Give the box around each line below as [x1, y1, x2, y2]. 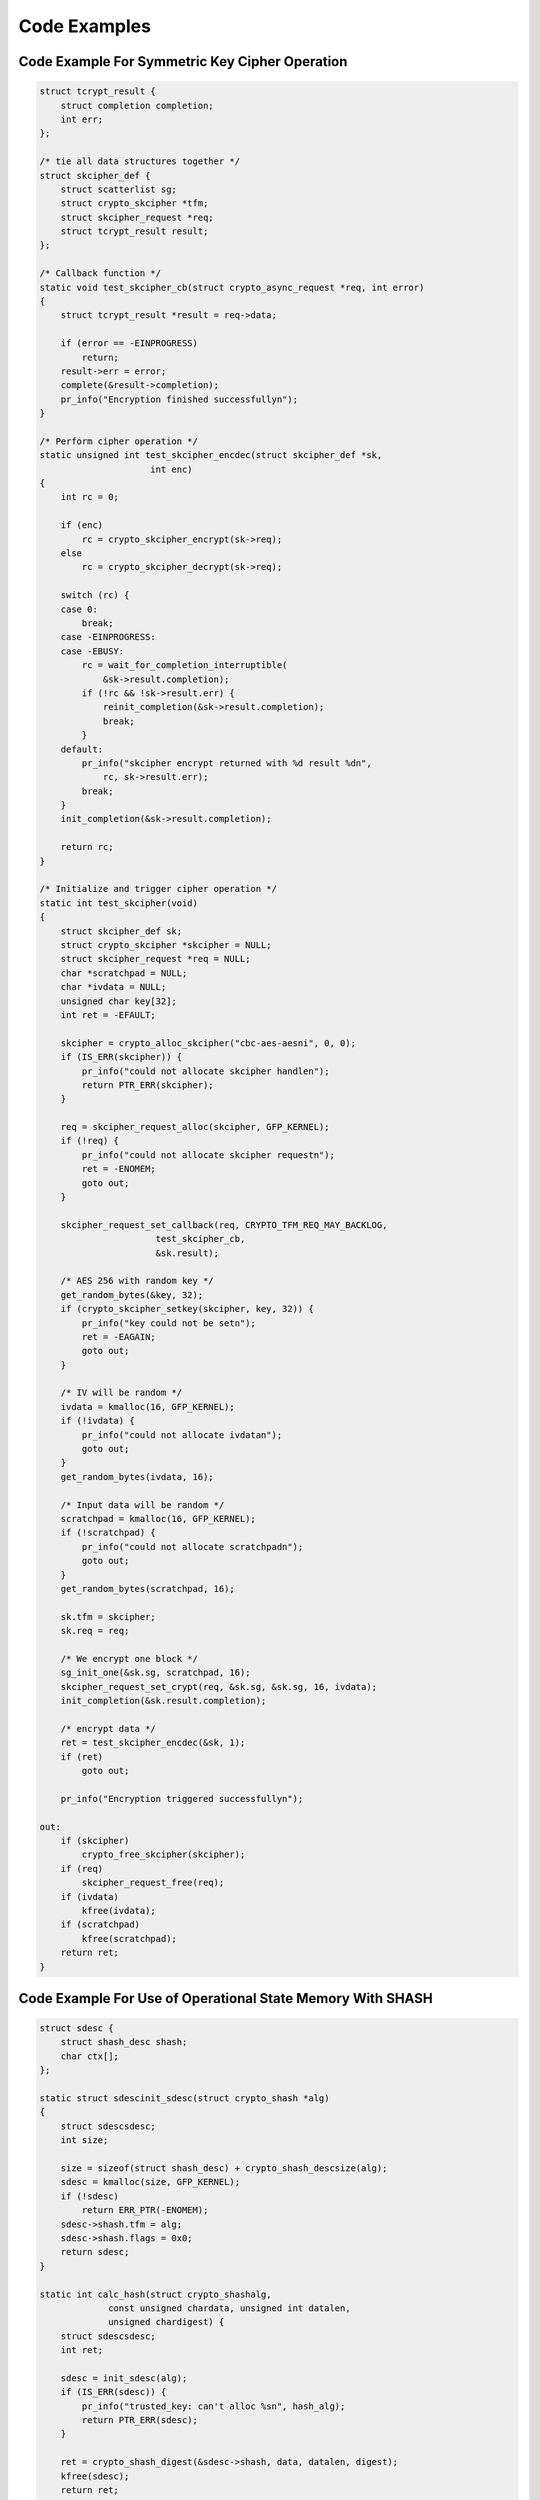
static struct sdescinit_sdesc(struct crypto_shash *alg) [39, 2093, 330, 2104]
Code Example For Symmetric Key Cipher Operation [18, 53, 348, 70]
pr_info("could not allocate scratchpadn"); [81, 1541, 304, 1552]
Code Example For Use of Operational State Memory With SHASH [18, 1990, 434, 2007]
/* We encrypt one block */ [60, 1653, 199, 1664]
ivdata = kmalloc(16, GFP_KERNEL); [60, 1401, 235, 1412]
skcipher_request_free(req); [81, 1877, 225, 1889]
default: [60, 743, 104, 755]
